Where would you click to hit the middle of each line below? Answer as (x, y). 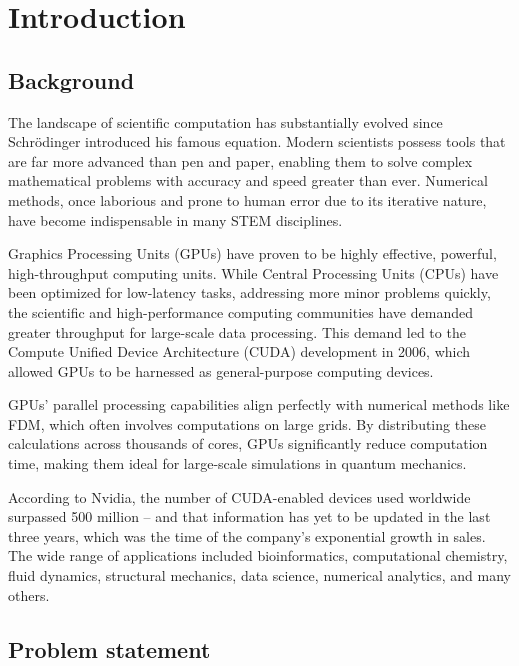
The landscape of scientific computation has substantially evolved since (225, 121)
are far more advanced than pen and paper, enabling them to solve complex (240, 160)
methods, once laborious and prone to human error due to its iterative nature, (247, 199)
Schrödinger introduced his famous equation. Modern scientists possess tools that (257, 141)
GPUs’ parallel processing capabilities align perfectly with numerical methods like (259, 404)
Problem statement (109, 648)
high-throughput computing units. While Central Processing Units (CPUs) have (253, 272)
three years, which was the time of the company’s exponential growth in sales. (247, 535)
